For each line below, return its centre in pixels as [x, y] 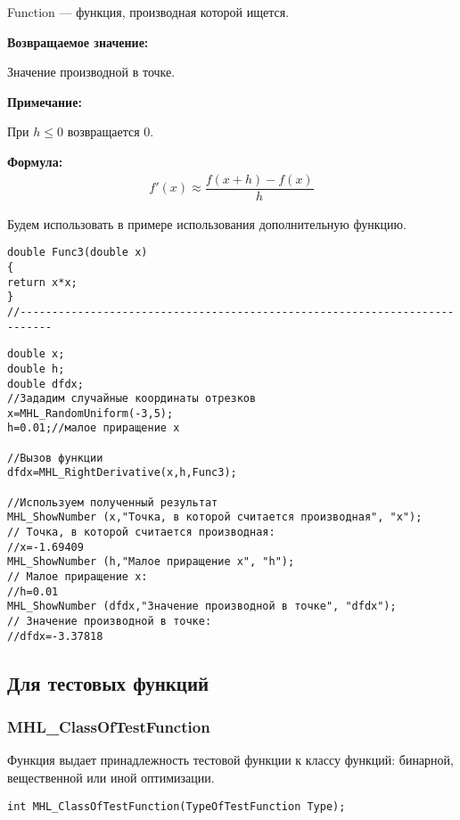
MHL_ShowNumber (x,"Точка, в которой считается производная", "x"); [215, 517]
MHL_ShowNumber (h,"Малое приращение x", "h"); [151, 562]
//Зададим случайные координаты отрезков [132, 399]
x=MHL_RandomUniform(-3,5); [90, 413]
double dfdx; [45, 384]
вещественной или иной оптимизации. [111, 777]
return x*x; [42, 282]
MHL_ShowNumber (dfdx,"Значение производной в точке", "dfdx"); [202, 607]
